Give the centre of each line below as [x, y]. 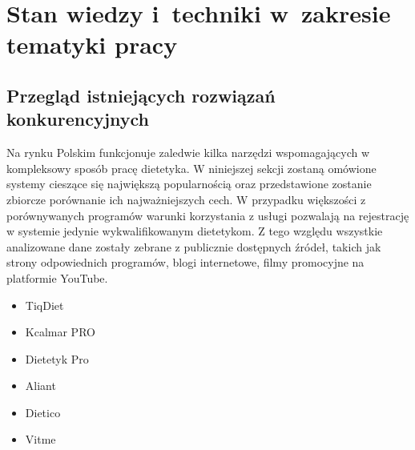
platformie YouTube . [57, 277]
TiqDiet [44, 305]
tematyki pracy [92, 44]
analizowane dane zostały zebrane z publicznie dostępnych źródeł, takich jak [194, 246]
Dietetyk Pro [57, 358]
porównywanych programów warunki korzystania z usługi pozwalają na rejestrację [208, 215]
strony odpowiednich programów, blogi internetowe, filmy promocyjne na [185, 262]
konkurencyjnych [78, 119]
